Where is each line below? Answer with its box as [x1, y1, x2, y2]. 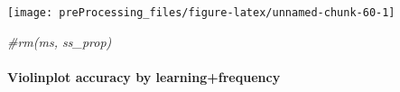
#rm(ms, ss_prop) [7, 32, 112, 51]
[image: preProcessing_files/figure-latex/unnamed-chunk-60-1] [7, 6, 395, 19]
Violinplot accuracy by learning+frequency [7, 67, 281, 86]
